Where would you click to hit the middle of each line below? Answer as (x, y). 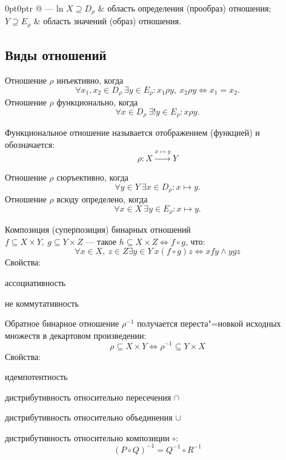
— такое (101, 241)
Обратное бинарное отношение (62, 323)
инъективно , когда (90, 80)
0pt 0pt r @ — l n (34, 8)
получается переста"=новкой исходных (209, 323)
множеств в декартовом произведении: (76, 335)
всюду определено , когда (102, 199)
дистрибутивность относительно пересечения (88, 397)
